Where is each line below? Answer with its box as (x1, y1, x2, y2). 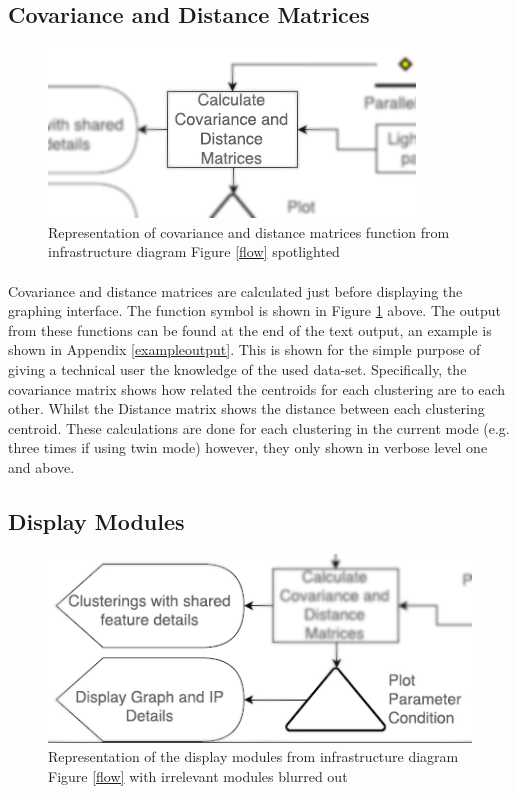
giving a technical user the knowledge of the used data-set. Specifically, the (8, 358, 467, 379)
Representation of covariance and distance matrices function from (48, 221, 450, 242)
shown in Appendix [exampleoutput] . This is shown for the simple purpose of (8, 339, 481, 360)
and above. (8, 456, 75, 477)
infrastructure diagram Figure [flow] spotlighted (48, 241, 340, 262)
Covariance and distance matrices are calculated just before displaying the (8, 280, 463, 301)
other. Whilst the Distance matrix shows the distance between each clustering (8, 398, 485, 419)
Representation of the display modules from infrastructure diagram (48, 746, 459, 767)
